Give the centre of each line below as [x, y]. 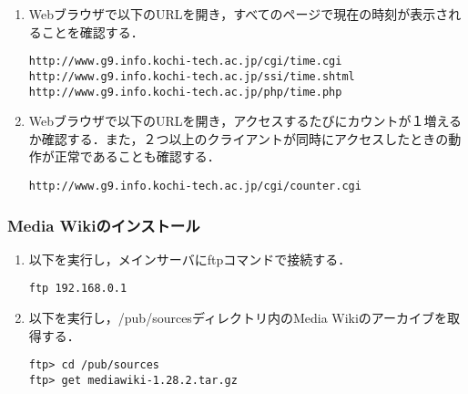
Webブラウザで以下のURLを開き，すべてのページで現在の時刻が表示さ [239, 14]
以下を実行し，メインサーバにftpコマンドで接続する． [190, 259]
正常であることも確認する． [137, 156]
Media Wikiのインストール [104, 225]
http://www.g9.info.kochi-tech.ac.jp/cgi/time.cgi [185, 62]
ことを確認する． [92, 31]
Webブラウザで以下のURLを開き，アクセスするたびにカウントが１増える [245, 121]
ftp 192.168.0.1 [78, 289]
